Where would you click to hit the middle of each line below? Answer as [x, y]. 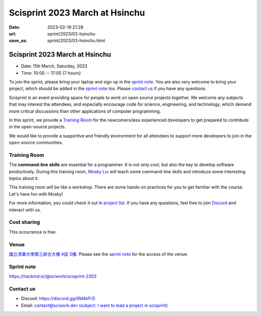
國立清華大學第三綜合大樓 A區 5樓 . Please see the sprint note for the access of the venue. [99, 254]
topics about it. [24, 178]
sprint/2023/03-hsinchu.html [76, 41]
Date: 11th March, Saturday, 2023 [54, 66]
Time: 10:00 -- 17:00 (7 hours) [51, 73]
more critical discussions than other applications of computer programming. [85, 111]
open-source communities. [36, 143]
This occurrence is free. [33, 232]
